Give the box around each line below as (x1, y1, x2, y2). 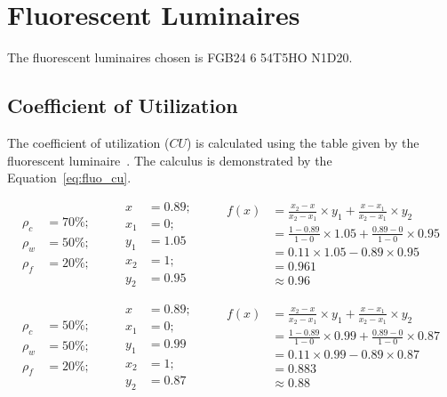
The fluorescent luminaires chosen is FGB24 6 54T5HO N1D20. (7, 48, 353, 67)
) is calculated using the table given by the (186, 133, 419, 151)
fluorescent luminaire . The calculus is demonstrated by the (7, 150, 332, 169)
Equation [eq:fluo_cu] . (7, 168, 132, 187)
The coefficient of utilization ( (7, 133, 170, 151)
